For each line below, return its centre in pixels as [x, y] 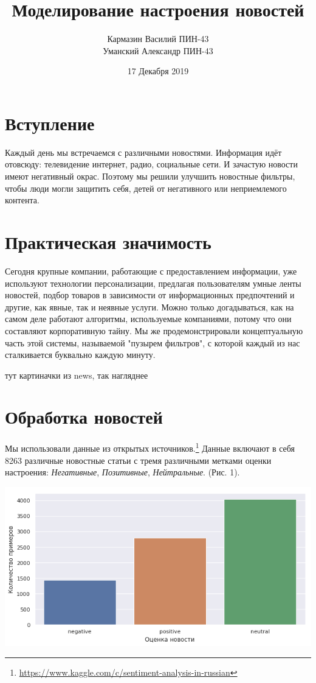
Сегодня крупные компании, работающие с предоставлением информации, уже [151, 271]
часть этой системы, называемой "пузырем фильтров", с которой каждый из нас [153, 342]
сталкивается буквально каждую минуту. [80, 355]
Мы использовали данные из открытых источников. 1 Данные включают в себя [150, 447]
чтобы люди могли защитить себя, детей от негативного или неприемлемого [146, 188]
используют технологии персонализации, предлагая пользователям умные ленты [153, 283]
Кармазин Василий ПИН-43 [158, 39]
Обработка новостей [84, 417]
